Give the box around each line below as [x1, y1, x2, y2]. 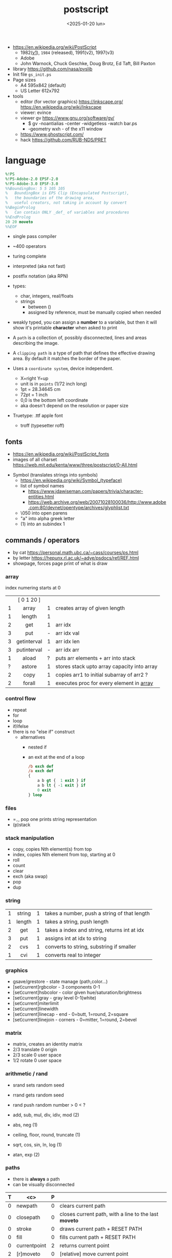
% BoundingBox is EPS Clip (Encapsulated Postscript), [5, 191, 130, 196]
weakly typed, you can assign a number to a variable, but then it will [12, 319, 157, 325]
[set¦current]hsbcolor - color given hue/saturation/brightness [12, 989, 142, 995]
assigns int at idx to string [45, 935, 106, 942]
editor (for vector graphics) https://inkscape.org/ [20, 99, 123, 105]
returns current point [59, 1242, 110, 1249]
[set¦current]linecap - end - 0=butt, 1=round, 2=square [12, 1011, 128, 1017]
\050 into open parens [20, 510, 68, 516]
